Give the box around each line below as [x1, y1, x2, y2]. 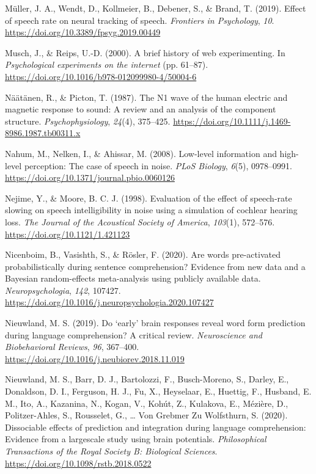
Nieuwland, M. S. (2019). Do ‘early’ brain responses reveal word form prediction [5, 316, 306, 329]
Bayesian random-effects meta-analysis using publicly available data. [5, 272, 261, 285]
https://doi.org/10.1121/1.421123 [5, 227, 130, 240]
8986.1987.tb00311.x [5, 126, 81, 139]
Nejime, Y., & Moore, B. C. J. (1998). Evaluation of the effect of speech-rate [5, 191, 292, 204]
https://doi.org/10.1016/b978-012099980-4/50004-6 [5, 70, 197, 82]
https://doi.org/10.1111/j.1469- [173, 114, 291, 127]
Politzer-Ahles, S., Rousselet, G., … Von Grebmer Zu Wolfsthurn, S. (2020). [5, 409, 288, 421]
